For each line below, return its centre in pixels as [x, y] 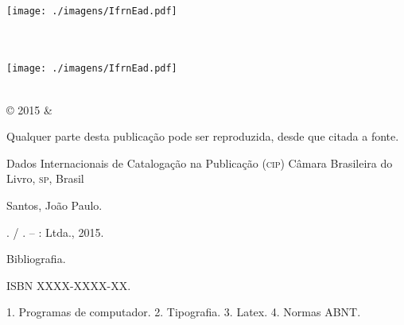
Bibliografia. [36, 259]
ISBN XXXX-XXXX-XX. [69, 285]
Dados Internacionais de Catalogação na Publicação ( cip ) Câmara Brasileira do [200, 162]
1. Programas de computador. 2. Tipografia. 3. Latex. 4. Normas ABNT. [184, 312]
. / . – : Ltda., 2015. [55, 232]
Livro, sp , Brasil [45, 178]
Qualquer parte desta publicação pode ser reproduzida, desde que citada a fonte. [203, 136]
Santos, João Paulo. [54, 205]
